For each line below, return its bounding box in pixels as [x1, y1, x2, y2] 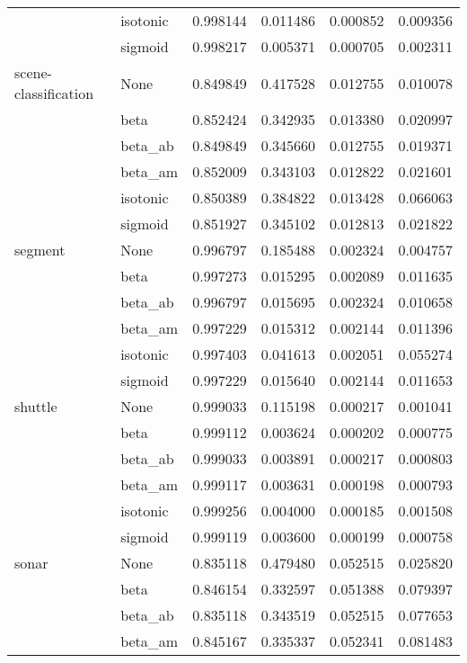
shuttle [14, 396, 57, 417]
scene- [14, 62, 52, 83]
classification [14, 83, 94, 103]
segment [14, 239, 66, 260]
